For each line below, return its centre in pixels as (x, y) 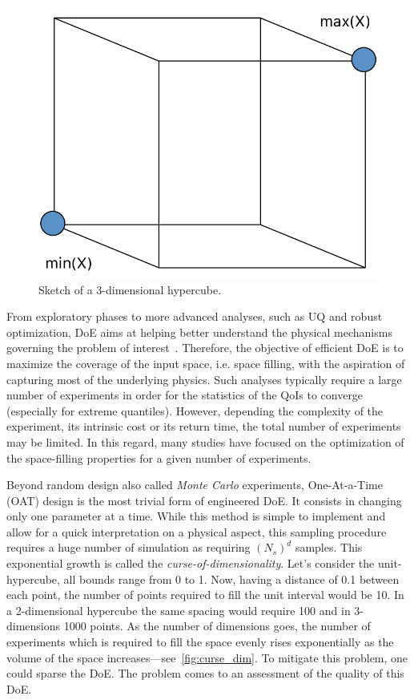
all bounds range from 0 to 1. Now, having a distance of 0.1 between (231, 579)
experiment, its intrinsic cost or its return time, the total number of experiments (204, 426)
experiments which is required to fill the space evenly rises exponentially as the (200, 642)
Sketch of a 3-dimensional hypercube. (130, 289)
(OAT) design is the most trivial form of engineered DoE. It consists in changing (204, 500)
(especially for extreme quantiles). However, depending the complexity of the (195, 410)
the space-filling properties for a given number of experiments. (159, 457)
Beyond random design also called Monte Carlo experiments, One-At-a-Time (195, 485)
